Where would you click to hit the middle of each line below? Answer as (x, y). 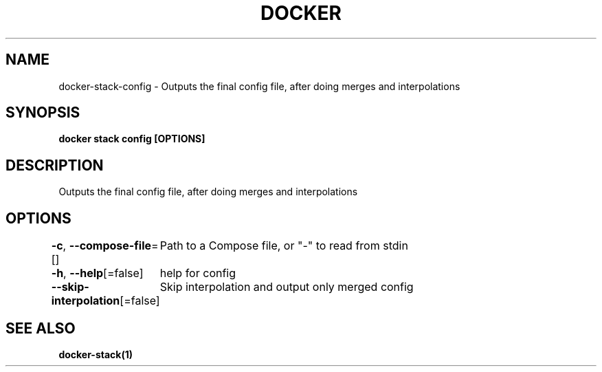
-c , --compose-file (101, 246)
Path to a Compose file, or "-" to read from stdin (284, 246)
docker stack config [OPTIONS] (132, 139)
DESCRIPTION (55, 165)
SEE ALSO (41, 328)
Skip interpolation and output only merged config (287, 287)
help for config (198, 273)
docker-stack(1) (96, 354)
